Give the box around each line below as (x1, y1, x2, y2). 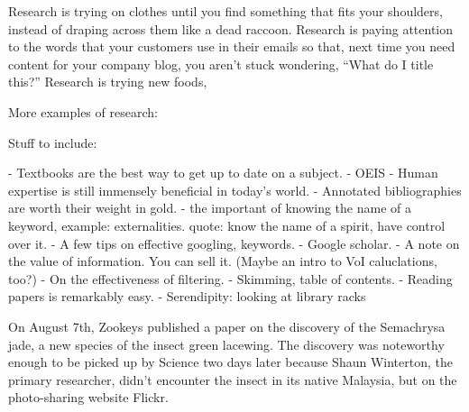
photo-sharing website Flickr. (8, 388, 169, 407)
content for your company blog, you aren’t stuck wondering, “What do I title (8, 54, 434, 73)
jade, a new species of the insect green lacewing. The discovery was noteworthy (8, 334, 445, 353)
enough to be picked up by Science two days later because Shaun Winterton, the (8, 352, 453, 371)
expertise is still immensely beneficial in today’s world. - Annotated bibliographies (8, 180, 462, 199)
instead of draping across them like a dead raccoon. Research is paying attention (8, 19, 454, 38)
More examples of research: (8, 102, 158, 121)
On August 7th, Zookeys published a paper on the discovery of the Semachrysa (8, 316, 446, 335)
